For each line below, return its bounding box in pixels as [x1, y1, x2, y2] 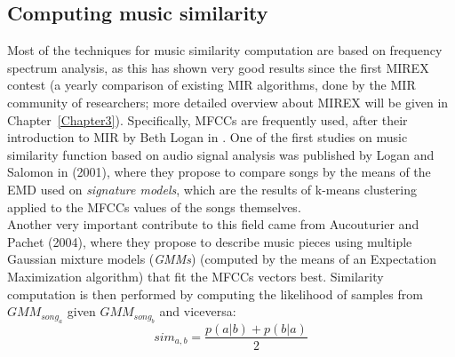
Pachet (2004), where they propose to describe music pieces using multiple [7, 232, 412, 250]
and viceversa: [159, 302, 236, 321]
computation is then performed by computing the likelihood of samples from [7, 284, 423, 303]
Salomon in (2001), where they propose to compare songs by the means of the [7, 163, 431, 181]
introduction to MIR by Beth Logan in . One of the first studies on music [7, 128, 408, 147]
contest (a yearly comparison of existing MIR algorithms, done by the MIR [7, 75, 416, 94]
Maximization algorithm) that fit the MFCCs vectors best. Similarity [7, 266, 384, 285]
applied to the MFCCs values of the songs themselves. [7, 197, 301, 216]
